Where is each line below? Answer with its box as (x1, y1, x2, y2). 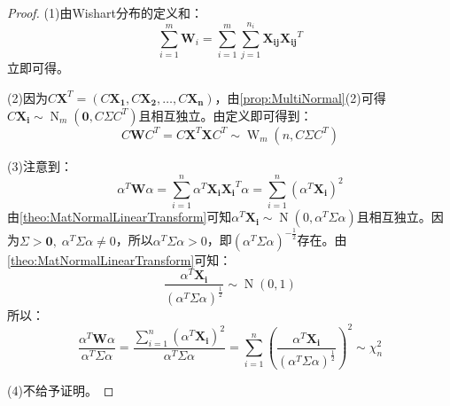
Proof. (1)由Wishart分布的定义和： (7, 4, 203, 21)
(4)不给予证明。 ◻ (7, 381, 114, 400)
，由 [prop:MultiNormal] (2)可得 (214, 88, 386, 106)
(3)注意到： (7, 156, 73, 175)
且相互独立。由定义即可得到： (138, 105, 313, 124)
